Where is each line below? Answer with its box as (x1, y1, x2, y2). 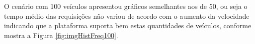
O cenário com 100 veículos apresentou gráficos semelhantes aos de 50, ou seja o (4, 1, 248, 11)
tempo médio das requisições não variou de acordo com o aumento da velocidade (4, 10, 250, 21)
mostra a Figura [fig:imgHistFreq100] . (4, 30, 118, 40)
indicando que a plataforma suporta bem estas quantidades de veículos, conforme (4, 20, 252, 31)
